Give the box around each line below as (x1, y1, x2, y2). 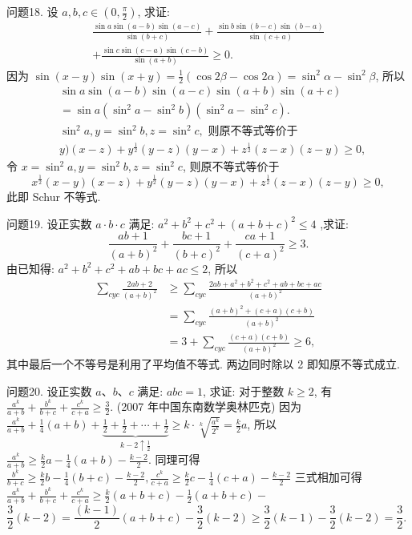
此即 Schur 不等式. (6, 187, 101, 204)
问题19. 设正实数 (6, 215, 92, 231)
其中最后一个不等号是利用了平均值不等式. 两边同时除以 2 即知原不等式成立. (6, 355, 400, 372)
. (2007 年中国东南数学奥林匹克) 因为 (110, 398, 302, 415)
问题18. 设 (6, 3, 59, 19)
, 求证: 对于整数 (203, 382, 285, 399)
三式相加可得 (294, 469, 362, 485)
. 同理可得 (147, 451, 200, 468)
